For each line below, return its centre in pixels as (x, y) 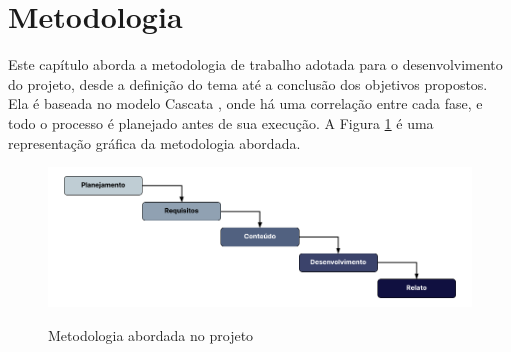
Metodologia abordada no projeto (151, 334)
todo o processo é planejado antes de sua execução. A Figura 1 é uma (221, 122)
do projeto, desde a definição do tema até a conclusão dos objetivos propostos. (248, 83)
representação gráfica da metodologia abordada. (154, 142)
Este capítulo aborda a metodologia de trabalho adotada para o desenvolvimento (255, 64)
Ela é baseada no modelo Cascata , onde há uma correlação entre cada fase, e (245, 103)
